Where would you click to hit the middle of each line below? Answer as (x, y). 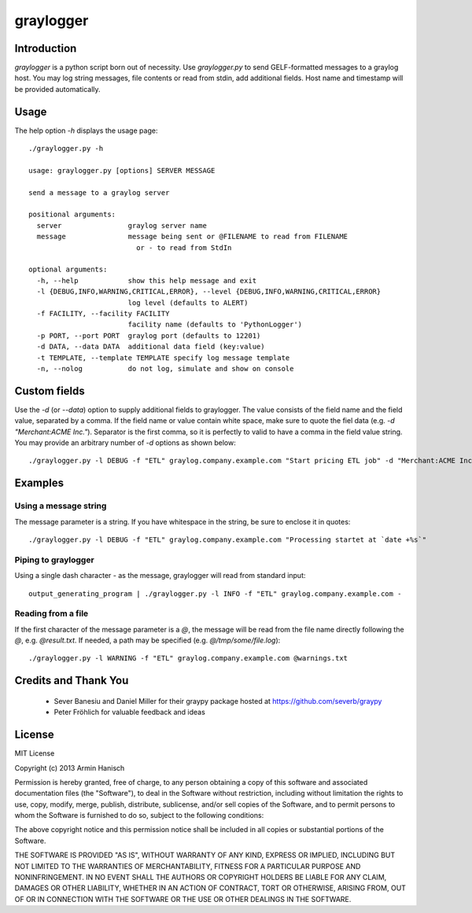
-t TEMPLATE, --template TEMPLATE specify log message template (163, 357)
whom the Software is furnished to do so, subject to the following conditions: (139, 815)
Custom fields (50, 390)
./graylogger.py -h (66, 149)
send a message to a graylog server (99, 192)
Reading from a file (52, 613)
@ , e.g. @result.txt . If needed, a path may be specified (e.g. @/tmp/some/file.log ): (147, 640)
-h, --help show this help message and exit (147, 280)
